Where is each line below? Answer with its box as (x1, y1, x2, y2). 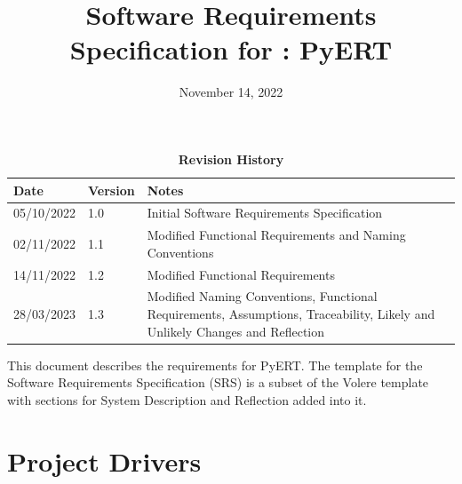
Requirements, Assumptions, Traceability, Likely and (147, 305, 435, 323)
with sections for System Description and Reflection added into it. (7, 390, 367, 409)
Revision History (178, 149, 284, 168)
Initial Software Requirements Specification (147, 203, 383, 222)
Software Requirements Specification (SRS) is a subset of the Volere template (7, 373, 429, 392)
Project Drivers (7, 442, 202, 479)
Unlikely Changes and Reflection (147, 321, 325, 340)
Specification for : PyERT (69, 31, 393, 67)
